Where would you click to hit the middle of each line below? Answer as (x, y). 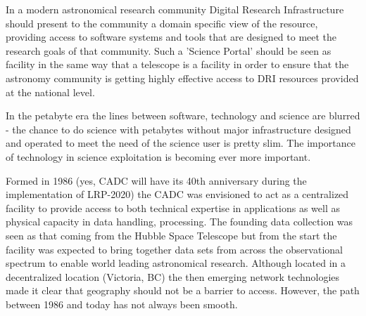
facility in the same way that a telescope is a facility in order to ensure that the (177, 64)
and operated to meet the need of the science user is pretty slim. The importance (181, 143)
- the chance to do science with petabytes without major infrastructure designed (178, 129)
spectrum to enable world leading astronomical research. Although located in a (176, 263)
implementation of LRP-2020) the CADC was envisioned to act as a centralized (177, 194)
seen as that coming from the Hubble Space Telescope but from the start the (171, 235)
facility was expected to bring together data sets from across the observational (174, 249)
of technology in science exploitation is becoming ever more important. (158, 156)
